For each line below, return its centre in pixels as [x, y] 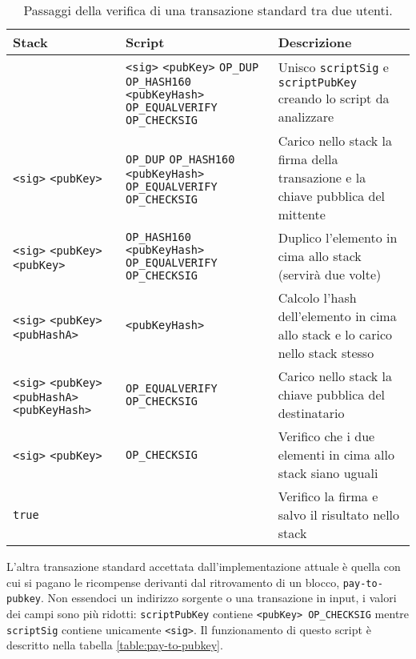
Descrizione [315, 42]
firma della [308, 159]
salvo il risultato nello [339, 514]
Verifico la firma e [328, 496]
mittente [302, 214]
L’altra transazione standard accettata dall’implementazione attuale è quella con [204, 566]
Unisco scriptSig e [333, 67]
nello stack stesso [326, 353]
